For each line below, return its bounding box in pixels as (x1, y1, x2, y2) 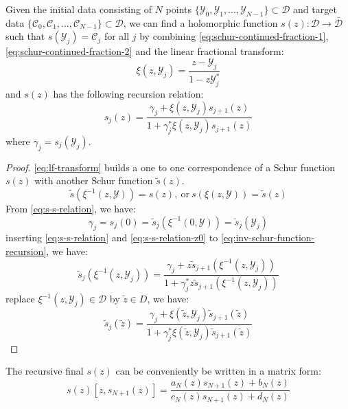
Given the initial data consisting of (5, 2, 152, 16)
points (165, 2, 192, 16)
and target (293, 2, 337, 16)
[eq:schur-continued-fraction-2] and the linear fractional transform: (5, 44, 284, 58)
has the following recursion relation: (53, 86, 204, 100)
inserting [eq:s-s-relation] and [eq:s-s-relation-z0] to (5, 230, 218, 245)
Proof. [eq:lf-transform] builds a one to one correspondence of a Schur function (5, 159, 335, 174)
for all (104, 29, 130, 43)
